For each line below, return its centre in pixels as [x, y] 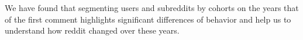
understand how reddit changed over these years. [92, 30]
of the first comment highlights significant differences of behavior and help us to [148, 19]
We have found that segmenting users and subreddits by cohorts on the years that [152, 8]
